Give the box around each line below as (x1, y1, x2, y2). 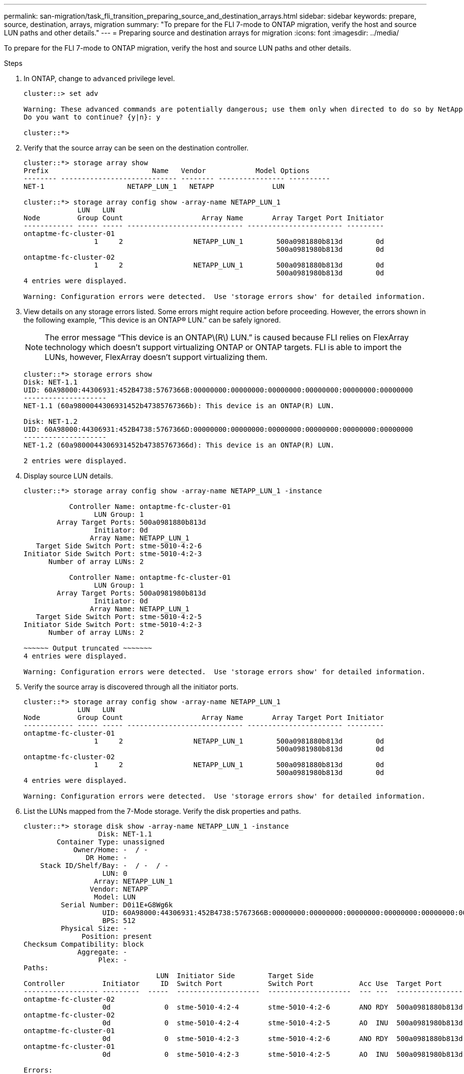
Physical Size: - (60, 925, 127, 932)
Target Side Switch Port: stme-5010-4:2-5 (36, 613, 202, 621)
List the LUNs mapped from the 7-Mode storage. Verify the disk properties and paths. (24, 807, 301, 815)
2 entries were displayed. (24, 457, 127, 465)
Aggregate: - (77, 948, 127, 956)
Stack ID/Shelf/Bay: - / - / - (40, 862, 169, 869)
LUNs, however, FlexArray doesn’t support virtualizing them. (45, 352, 268, 362)
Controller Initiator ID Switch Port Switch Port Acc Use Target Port (24, 980, 442, 987)
